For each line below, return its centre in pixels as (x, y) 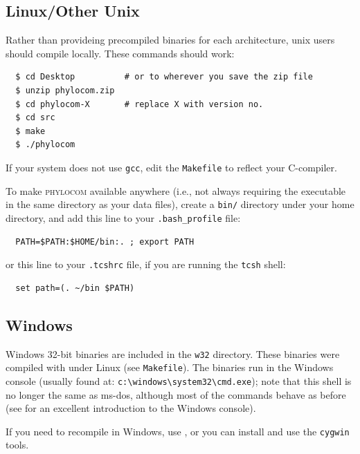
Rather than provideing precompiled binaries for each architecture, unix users (170, 40)
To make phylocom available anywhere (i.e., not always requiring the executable (176, 190)
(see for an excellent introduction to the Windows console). (131, 408)
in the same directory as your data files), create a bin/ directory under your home (180, 204)
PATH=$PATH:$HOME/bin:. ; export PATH (105, 242)
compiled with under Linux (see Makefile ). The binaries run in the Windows (170, 367)
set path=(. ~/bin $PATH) (75, 288)
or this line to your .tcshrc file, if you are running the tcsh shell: (146, 264)
